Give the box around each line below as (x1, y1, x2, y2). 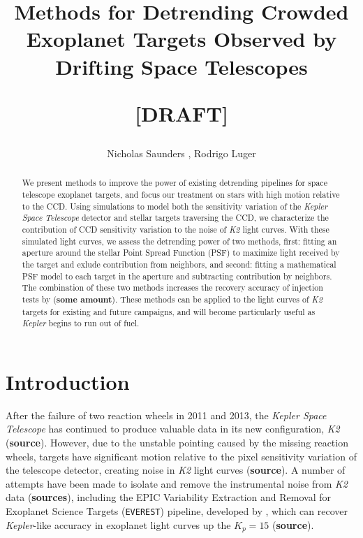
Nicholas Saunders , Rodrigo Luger (107, 145, 256, 160)
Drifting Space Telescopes (55, 52, 308, 80)
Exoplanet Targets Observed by (26, 24, 337, 53)
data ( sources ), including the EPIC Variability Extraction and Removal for (6, 490, 332, 504)
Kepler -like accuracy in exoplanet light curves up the (6, 517, 231, 532)
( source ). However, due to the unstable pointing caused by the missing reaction (6, 435, 348, 449)
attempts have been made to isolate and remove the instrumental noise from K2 (6, 476, 348, 490)
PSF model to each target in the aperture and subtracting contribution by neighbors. (22, 270, 332, 282)
